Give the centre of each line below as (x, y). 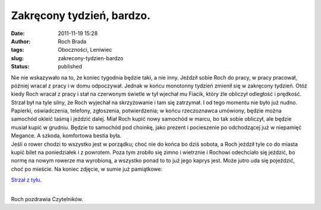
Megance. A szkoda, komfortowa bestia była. (66, 136)
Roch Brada (72, 41)
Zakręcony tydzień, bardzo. (81, 15)
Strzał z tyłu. (26, 180)
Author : (21, 41)
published (70, 67)
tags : (18, 50)
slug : (17, 58)
